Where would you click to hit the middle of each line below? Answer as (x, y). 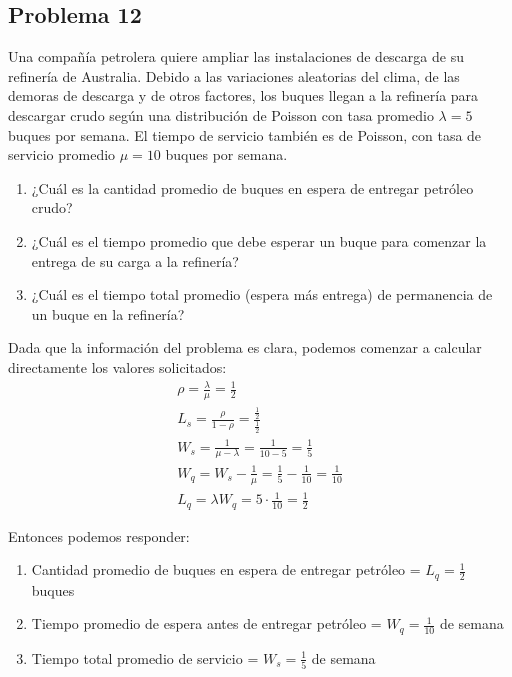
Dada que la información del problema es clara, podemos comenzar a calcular (245, 347)
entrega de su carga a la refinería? (135, 260)
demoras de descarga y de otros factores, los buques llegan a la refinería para (243, 95)
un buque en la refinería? (108, 313)
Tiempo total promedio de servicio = (145, 657)
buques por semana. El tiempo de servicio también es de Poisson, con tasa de (245, 134)
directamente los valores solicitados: (117, 366)
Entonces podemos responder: (99, 535)
